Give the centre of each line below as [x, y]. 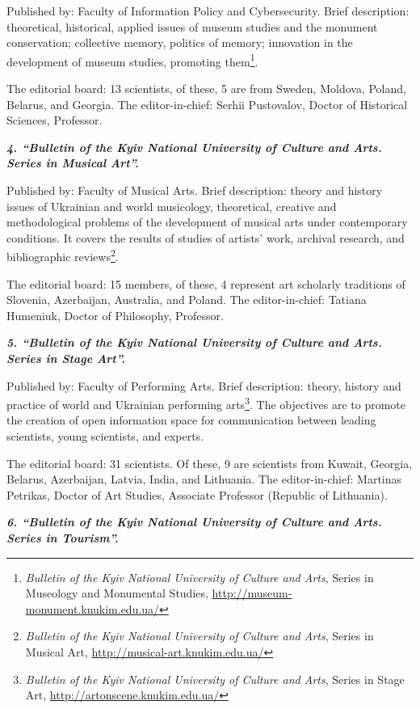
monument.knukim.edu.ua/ [92, 608]
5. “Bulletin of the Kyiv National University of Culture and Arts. [194, 342]
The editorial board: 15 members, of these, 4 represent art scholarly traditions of [206, 283]
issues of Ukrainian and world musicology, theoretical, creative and [172, 206]
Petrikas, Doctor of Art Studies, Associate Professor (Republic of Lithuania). [197, 494]
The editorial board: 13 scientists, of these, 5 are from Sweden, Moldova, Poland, [206, 89]
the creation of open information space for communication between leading [191, 420]
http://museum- [252, 593]
